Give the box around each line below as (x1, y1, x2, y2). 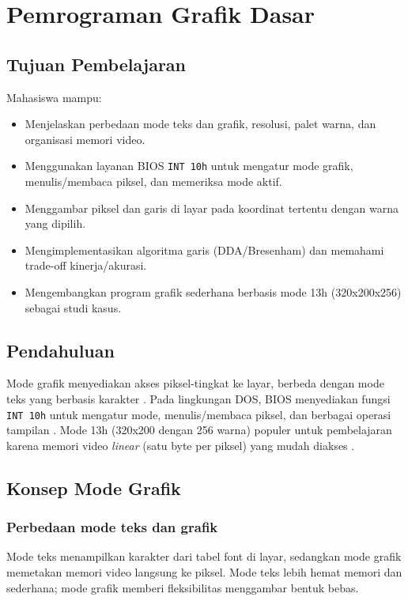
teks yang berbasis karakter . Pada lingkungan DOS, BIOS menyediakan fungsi (6, 390, 391, 406)
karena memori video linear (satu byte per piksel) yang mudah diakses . (6, 437, 355, 453)
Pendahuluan (6, 338, 115, 362)
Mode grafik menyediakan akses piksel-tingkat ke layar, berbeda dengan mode (6, 375, 384, 391)
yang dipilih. (25, 215, 86, 232)
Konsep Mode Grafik (6, 475, 181, 500)
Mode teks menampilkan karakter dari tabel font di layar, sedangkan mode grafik (6, 548, 402, 565)
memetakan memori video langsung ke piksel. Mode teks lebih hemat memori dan (6, 564, 402, 580)
